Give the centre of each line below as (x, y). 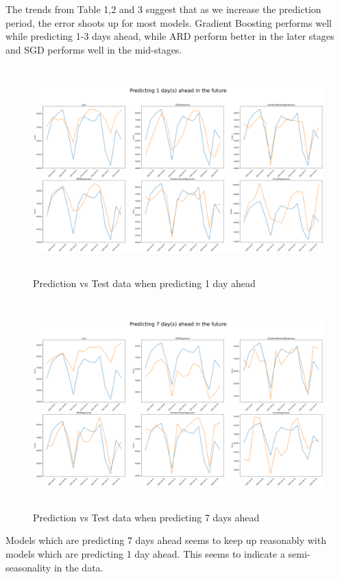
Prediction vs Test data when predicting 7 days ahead (146, 517)
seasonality (28, 567)
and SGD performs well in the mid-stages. (94, 49)
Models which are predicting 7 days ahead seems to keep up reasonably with (166, 540)
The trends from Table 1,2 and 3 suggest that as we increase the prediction (163, 9)
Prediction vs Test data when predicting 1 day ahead (144, 283)
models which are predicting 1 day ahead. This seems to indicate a (145, 554)
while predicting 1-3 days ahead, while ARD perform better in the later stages (170, 36)
